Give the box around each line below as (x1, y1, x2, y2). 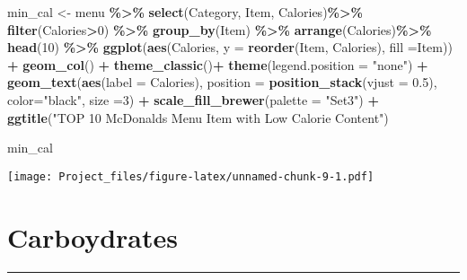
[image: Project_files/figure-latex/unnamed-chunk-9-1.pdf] (7, 170, 374, 183)
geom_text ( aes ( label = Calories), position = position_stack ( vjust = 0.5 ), (7, 73, 437, 92)
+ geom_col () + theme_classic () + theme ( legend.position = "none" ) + (7, 55, 428, 74)
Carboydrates (7, 218, 178, 255)
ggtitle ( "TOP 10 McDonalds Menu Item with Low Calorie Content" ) (7, 108, 389, 127)
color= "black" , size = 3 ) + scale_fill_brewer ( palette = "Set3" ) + (7, 90, 379, 109)
